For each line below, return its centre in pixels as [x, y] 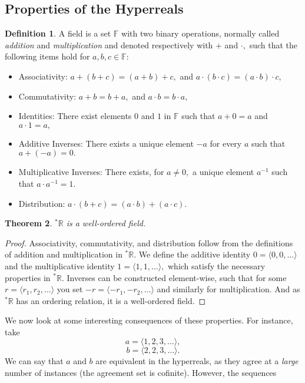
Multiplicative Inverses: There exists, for [91, 172]
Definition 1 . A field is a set [58, 33]
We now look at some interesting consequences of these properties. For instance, [149, 320]
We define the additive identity [195, 254]
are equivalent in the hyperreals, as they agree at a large [197, 361]
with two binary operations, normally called [200, 33]
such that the [273, 44]
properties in [28, 277]
